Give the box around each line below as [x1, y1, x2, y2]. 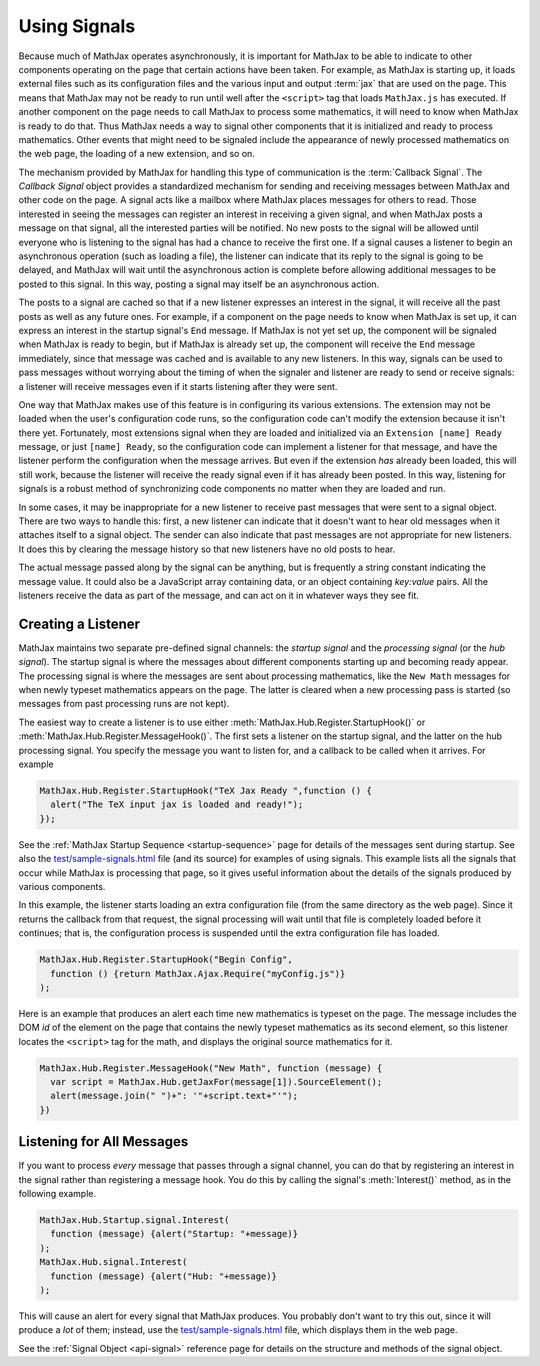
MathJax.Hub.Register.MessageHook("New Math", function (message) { [39, 1062, 383, 1074]
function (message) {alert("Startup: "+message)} [50, 1228, 299, 1240]
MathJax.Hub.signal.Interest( [39, 1256, 188, 1268]
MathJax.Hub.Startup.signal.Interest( [39, 1215, 230, 1226]
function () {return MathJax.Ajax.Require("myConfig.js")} [50, 968, 346, 979]
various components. [18, 880, 106, 892]
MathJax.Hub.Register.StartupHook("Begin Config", [39, 954, 294, 965]
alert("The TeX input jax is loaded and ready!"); [50, 799, 304, 810]
